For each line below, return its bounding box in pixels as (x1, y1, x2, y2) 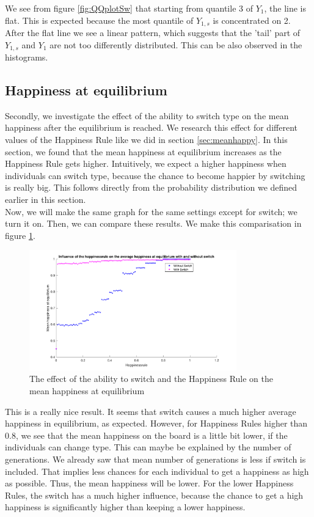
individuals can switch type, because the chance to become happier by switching (5, 169, 305, 182)
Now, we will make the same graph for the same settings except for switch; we (5, 205, 298, 218)
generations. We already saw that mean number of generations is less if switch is (5, 453, 306, 465)
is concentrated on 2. (213, 13, 291, 26)
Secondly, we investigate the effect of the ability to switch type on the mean (5, 109, 289, 122)
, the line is (264, 2, 306, 14)
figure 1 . (5, 229, 35, 241)
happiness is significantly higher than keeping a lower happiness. (5, 501, 246, 513)
